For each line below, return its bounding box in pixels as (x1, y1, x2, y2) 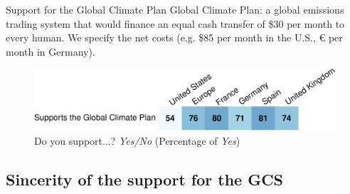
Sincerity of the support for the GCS (6, 168, 284, 190)
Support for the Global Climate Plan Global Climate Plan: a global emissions (6, 2, 344, 16)
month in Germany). (6, 44, 95, 58)
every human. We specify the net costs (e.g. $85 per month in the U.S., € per (6, 30, 343, 45)
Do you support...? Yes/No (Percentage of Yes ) (34, 133, 240, 148)
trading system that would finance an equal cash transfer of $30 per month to (6, 16, 345, 31)
